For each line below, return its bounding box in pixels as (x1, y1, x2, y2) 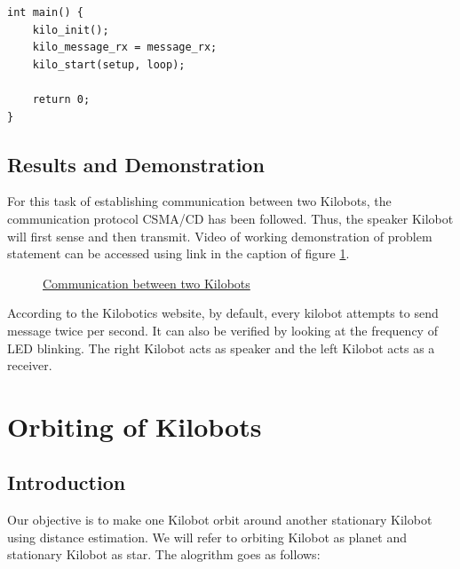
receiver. (7, 356, 52, 375)
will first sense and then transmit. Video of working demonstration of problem (7, 226, 432, 245)
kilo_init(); (32, 23, 109, 36)
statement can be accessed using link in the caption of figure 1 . (7, 244, 350, 263)
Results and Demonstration (7, 150, 265, 178)
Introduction (7, 469, 126, 496)
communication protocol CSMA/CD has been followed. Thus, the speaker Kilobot (7, 209, 454, 227)
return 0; (32, 92, 91, 106)
